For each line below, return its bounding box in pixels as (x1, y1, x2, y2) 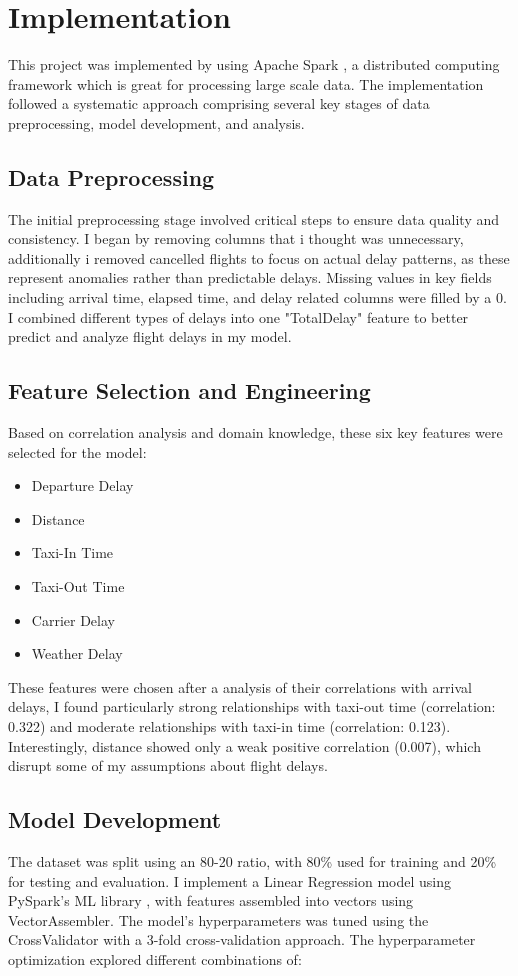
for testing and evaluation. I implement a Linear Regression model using (8, 870, 451, 891)
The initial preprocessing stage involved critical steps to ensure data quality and (8, 208, 500, 229)
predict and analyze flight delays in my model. (8, 326, 292, 347)
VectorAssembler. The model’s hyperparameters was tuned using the (8, 909, 429, 930)
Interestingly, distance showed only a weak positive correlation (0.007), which (8, 735, 481, 756)
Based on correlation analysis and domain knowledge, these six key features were (8, 422, 503, 443)
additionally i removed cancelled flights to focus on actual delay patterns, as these (8, 247, 510, 268)
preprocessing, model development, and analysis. (8, 112, 305, 133)
